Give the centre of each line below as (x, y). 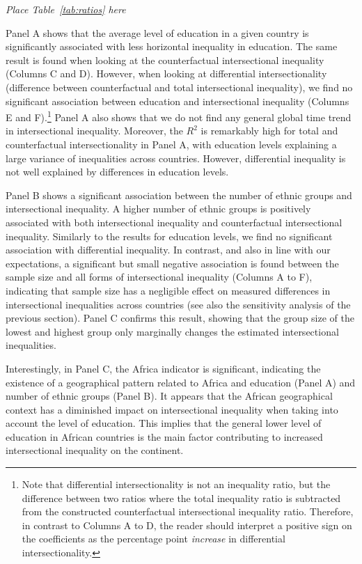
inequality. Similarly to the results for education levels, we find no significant (169, 236)
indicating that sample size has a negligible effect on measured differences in (168, 290)
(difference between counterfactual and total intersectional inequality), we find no (179, 87)
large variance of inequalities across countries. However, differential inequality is (176, 158)
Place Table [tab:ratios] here (66, 9)
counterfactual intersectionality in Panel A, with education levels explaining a (171, 144)
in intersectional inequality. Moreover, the (94, 131)
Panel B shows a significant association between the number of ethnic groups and (179, 195)
